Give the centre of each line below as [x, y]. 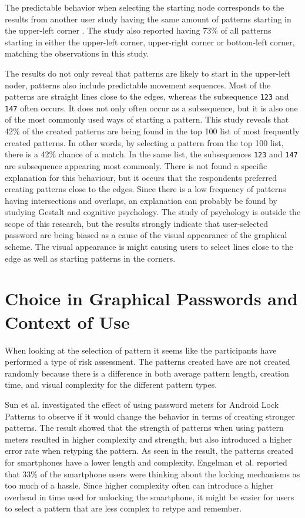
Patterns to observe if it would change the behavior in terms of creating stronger [150, 416]
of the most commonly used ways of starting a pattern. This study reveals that [147, 119]
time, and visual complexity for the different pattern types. [111, 385]
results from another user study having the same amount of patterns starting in [148, 19]
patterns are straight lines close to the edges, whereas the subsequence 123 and [147, 96]
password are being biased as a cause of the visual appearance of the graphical [146, 235]
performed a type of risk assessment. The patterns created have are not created [148, 362]
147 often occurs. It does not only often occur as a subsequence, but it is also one [151, 108]
